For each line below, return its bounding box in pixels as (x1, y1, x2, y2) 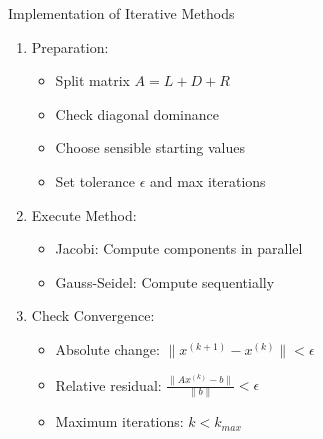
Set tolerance (55, 170, 135, 191)
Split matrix (55, 70, 130, 91)
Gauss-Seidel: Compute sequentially (55, 271, 275, 292)
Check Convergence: (31, 305, 155, 326)
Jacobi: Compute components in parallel (55, 238, 303, 259)
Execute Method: (31, 204, 137, 225)
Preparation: (31, 36, 109, 57)
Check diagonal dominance (55, 103, 219, 124)
